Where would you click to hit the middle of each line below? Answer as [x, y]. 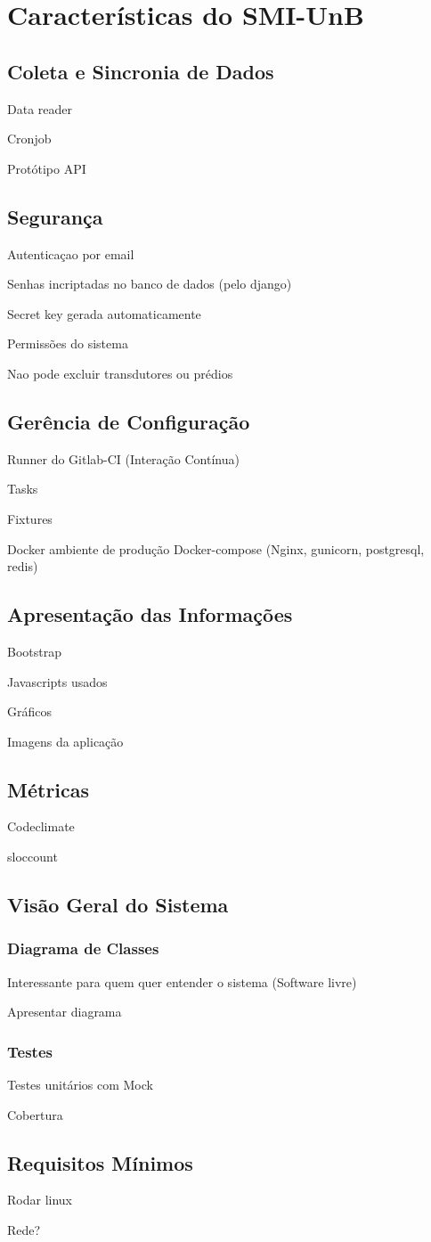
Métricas [49, 789]
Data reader [40, 108]
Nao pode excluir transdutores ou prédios [120, 373]
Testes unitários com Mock [80, 1085]
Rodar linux [40, 1200]
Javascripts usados [57, 681]
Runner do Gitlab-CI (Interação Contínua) [123, 458]
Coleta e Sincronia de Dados [141, 71]
